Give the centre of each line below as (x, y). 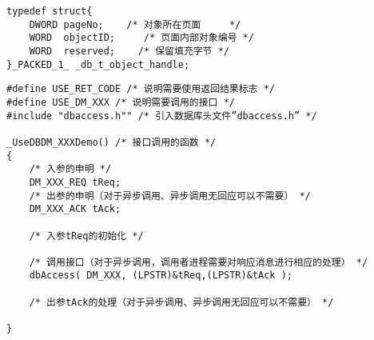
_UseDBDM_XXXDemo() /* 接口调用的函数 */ (111, 142)
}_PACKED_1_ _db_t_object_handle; (98, 64)
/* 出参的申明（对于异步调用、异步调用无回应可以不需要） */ (170, 196)
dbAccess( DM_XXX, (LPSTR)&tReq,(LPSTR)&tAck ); (161, 276)
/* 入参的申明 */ (70, 169)
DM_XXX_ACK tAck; (75, 209)
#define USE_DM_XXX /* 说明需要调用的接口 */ (121, 102)
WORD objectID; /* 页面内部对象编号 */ (141, 38)
